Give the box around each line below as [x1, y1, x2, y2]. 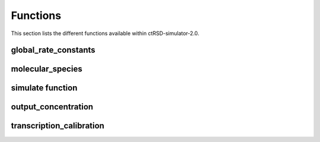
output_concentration [11, 102, 94, 112]
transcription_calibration [11, 121, 105, 131]
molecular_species [11, 64, 82, 74]
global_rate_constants [11, 45, 96, 55]
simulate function [11, 83, 78, 93]
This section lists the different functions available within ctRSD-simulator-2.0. [11, 30, 200, 37]
